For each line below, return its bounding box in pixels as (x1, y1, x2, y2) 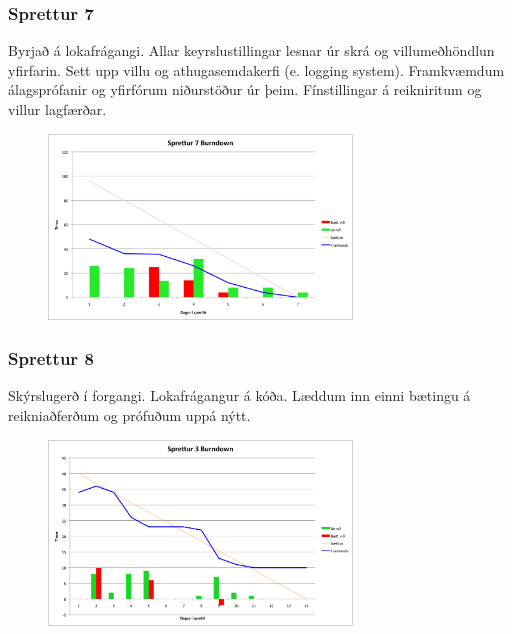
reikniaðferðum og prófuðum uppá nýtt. (8, 405, 251, 426)
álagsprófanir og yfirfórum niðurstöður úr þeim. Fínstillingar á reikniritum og (8, 79, 482, 100)
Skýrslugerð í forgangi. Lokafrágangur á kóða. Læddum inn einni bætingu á (8, 385, 471, 406)
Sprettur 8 (8, 346, 94, 371)
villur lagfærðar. (8, 99, 107, 119)
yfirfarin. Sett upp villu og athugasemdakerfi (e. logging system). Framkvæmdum (8, 59, 505, 80)
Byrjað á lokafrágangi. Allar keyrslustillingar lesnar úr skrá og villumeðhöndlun (8, 40, 495, 61)
